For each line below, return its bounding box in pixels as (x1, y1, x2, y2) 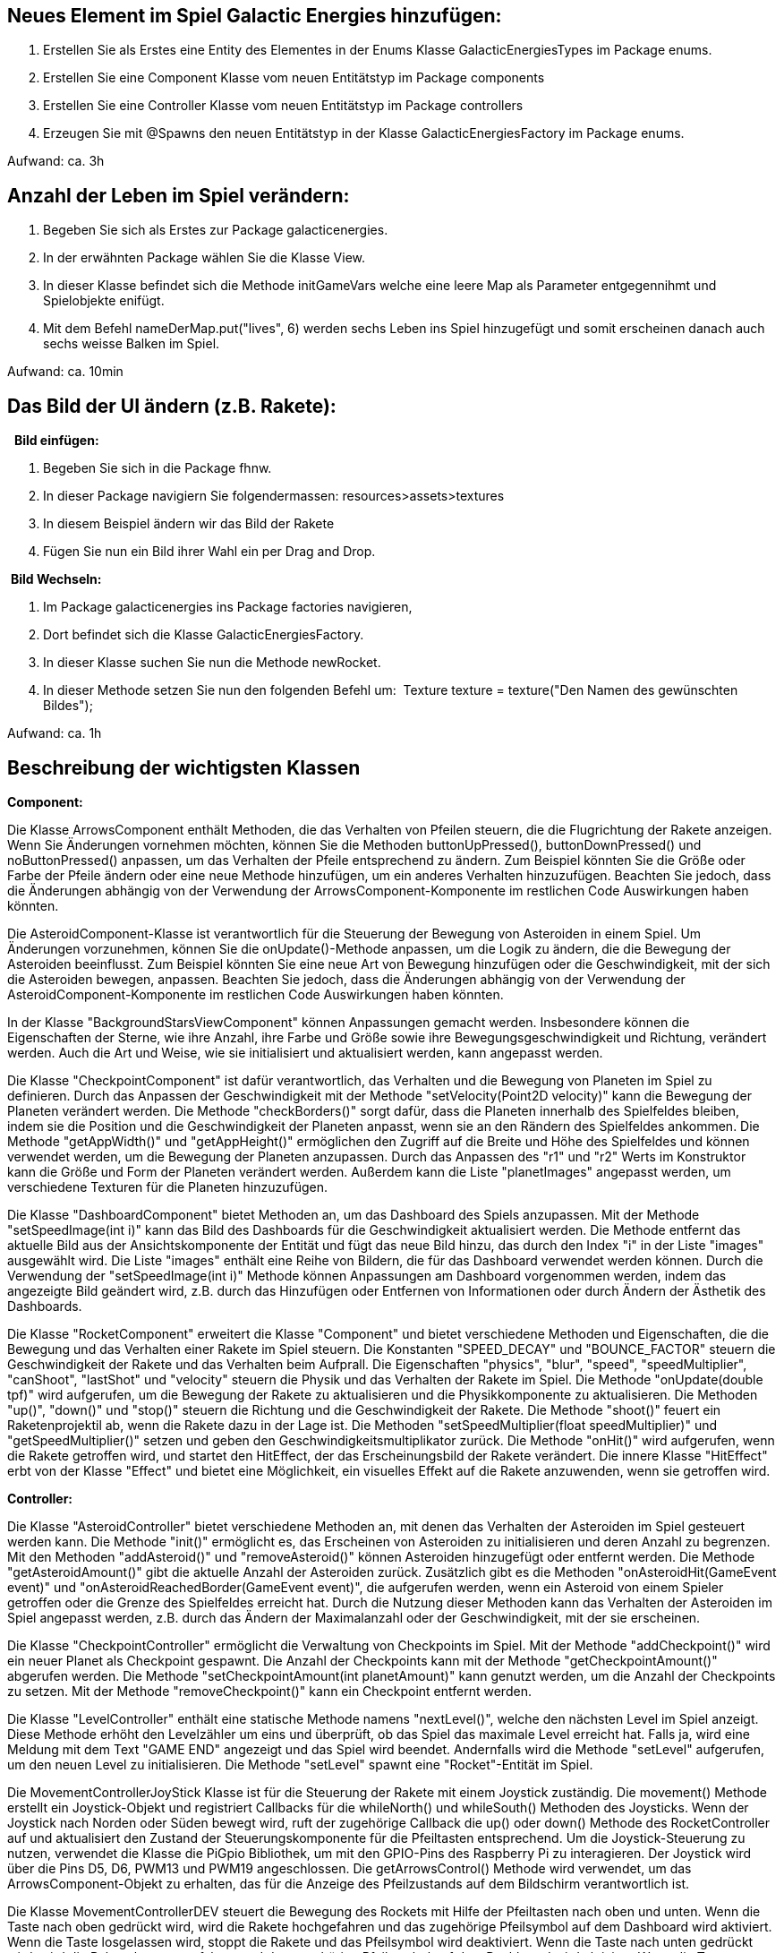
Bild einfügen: (13, 433, 99, 449)
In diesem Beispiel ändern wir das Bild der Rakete (43, 516, 335, 532)
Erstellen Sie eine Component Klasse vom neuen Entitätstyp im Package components (43, 70, 545, 86)
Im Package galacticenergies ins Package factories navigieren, (43, 599, 413, 615)
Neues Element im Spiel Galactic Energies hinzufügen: (7, 4, 502, 27)
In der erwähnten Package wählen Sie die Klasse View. (43, 250, 366, 266)
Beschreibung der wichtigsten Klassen (7, 756, 361, 779)
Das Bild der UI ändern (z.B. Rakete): (7, 394, 337, 417)
